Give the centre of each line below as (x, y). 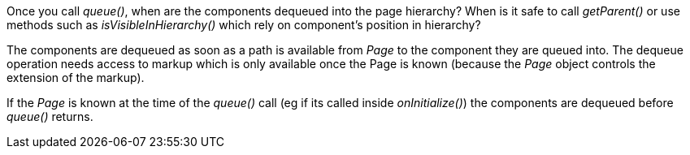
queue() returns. (50, 116)
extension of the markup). (76, 77)
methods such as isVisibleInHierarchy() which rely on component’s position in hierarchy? (244, 25)
